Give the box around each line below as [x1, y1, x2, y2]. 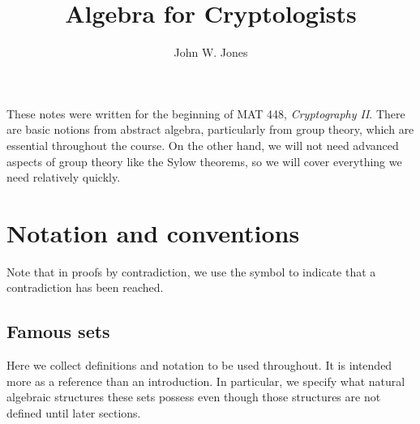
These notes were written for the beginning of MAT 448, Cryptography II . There [6, 105, 405, 122]
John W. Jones [174, 44, 248, 61]
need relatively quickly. [6, 169, 121, 186]
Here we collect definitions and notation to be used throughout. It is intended [6, 357, 392, 374]
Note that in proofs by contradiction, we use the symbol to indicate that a [6, 263, 376, 280]
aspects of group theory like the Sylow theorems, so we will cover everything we [6, 152, 402, 169]
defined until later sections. [6, 404, 141, 421]
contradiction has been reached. [6, 279, 164, 296]
